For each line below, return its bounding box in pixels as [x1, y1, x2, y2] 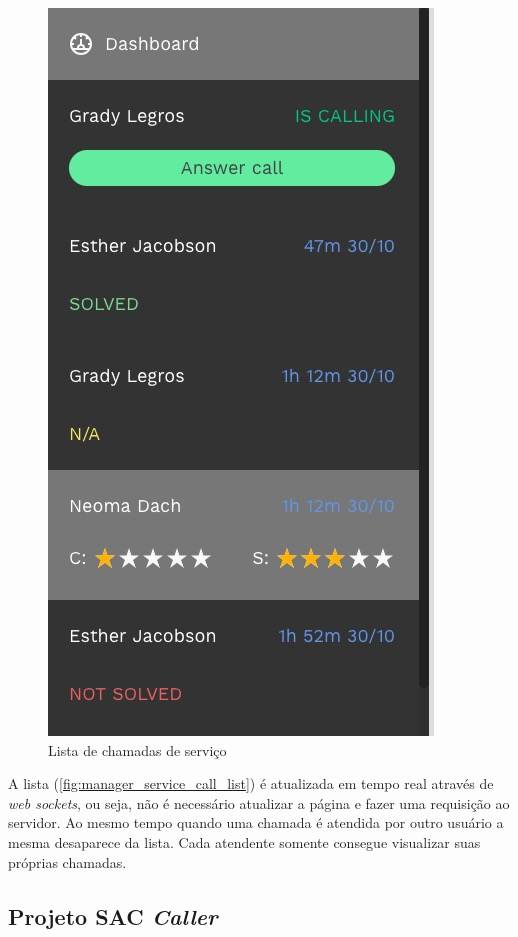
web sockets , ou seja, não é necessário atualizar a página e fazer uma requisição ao [8, 792, 510, 813]
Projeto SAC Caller [8, 900, 218, 931]
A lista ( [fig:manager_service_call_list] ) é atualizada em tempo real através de [8, 773, 494, 794]
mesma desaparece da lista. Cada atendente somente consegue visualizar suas [8, 831, 481, 852]
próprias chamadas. [8, 851, 127, 872]
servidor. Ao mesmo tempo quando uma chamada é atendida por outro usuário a [8, 812, 504, 833]
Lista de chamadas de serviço [48, 739, 227, 760]
